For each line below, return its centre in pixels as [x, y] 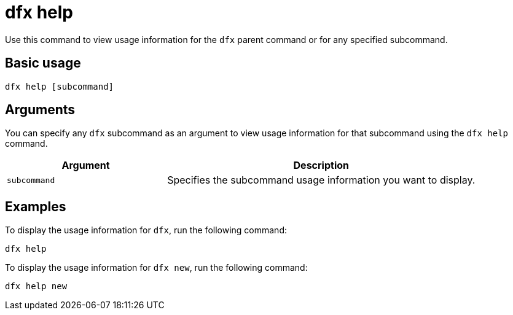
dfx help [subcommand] [60, 86]
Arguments [40, 110]
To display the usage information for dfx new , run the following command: [156, 268]
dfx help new [36, 286]
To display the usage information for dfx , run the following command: [146, 230]
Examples [36, 206]
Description [321, 165]
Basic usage [43, 63]
